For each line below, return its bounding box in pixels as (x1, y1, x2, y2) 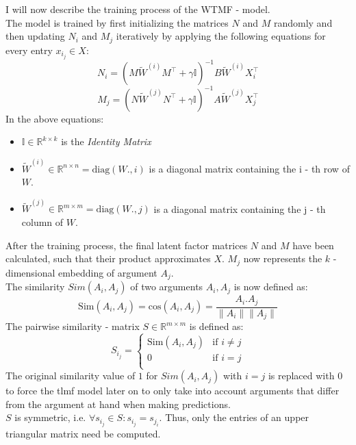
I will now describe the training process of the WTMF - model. (5, 2, 270, 16)
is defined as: (189, 319, 244, 333)
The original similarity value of (5, 368, 136, 383)
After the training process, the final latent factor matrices (5, 238, 248, 252)
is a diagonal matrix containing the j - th (153, 201, 326, 216)
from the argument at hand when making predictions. (5, 396, 231, 411)
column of (21, 215, 64, 229)
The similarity (5, 279, 65, 294)
